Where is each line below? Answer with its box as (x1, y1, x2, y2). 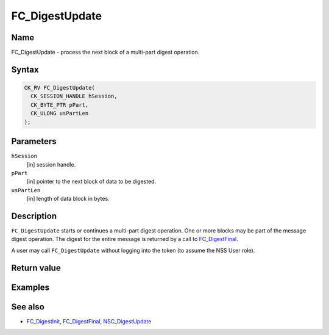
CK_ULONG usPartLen (30, 110, 89, 117)
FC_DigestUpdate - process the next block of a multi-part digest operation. (11, 49, 200, 56)
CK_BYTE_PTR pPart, (30, 101, 89, 108)
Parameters (11, 136, 57, 146)
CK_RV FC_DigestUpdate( (24, 84, 96, 92)
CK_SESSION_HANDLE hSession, (30, 93, 118, 100)
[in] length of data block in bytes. (26, 195, 110, 203)
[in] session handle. (26, 160, 76, 168)
